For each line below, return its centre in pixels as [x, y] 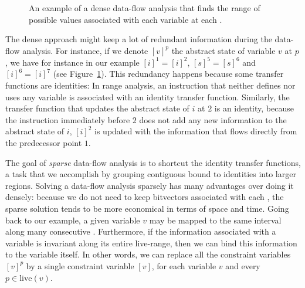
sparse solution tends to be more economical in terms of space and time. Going [147, 208]
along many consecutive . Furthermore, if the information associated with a [141, 231]
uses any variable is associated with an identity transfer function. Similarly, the [148, 96]
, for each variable [184, 265]
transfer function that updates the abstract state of [97, 108]
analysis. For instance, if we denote [85, 50]
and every [243, 265]
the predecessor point [44, 143]
